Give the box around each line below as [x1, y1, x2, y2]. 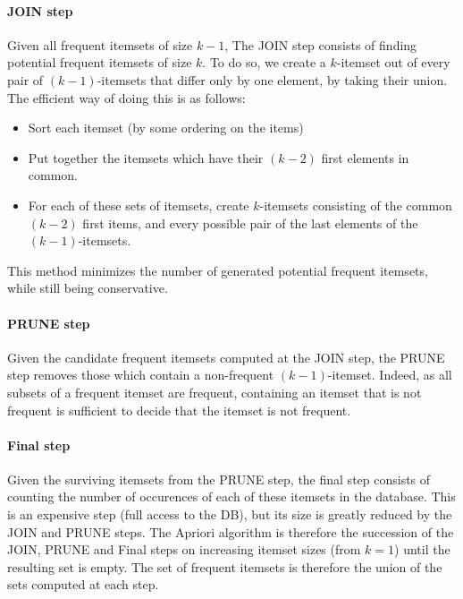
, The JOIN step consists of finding [224, 35, 417, 54]
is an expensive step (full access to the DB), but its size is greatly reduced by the [7, 505, 452, 524]
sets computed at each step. [7, 575, 159, 594]
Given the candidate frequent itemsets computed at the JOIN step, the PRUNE [7, 347, 445, 366]
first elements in [321, 148, 409, 167]
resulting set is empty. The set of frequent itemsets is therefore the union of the [7, 557, 442, 576]
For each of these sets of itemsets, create [28, 195, 249, 214]
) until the [394, 540, 450, 559]
